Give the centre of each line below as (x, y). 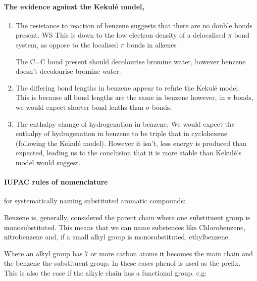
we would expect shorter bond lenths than (79, 107)
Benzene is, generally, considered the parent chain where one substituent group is (127, 217)
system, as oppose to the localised (67, 44)
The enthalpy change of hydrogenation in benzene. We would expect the (125, 123)
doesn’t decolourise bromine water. (68, 71)
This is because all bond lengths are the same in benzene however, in (120, 97)
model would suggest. (48, 162)
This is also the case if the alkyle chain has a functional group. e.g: (105, 272)
